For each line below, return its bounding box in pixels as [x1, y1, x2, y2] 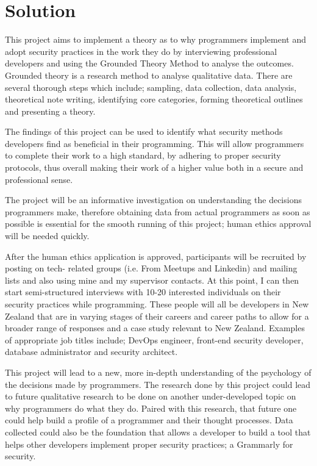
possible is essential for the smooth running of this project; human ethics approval [5, 217, 312, 230]
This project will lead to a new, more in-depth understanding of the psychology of [5, 365, 312, 378]
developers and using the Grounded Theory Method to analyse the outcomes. [5, 57, 294, 70]
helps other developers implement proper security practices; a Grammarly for [5, 437, 293, 450]
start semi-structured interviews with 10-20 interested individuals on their [5, 285, 281, 298]
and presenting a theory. [5, 104, 96, 117]
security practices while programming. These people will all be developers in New [5, 298, 309, 310]
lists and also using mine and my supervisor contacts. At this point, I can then [5, 273, 299, 286]
